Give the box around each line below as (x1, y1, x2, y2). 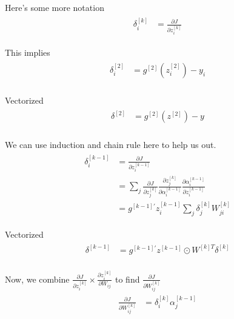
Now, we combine (5, 272, 70, 285)
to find (115, 272, 140, 285)
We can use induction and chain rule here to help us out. (5, 138, 216, 151)
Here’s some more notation (5, 1, 104, 13)
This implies (5, 46, 50, 59)
